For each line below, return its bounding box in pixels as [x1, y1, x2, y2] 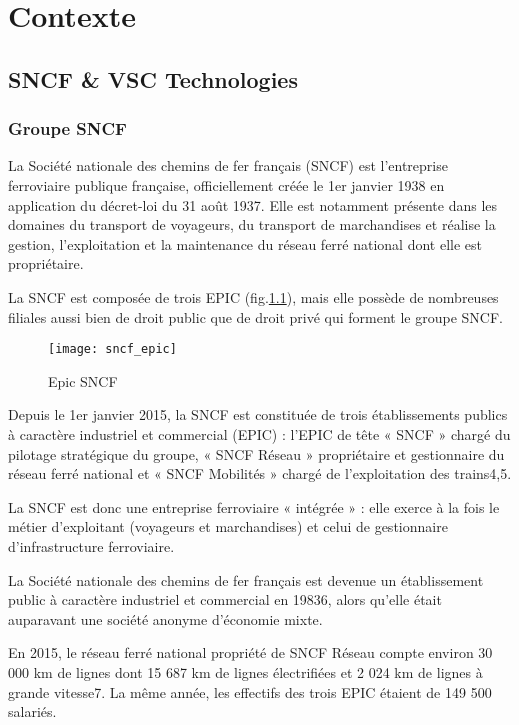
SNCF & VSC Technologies [8, 63, 298, 94]
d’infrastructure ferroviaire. [8, 535, 175, 556]
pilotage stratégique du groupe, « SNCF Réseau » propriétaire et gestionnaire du [8, 443, 505, 464]
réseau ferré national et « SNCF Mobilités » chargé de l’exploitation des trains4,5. [8, 463, 512, 484]
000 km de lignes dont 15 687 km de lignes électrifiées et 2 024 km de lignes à [8, 661, 483, 682]
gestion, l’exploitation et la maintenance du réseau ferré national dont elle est [8, 233, 483, 254]
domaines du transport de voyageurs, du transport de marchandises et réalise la [8, 214, 496, 235]
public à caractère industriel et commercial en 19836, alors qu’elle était [8, 589, 442, 610]
